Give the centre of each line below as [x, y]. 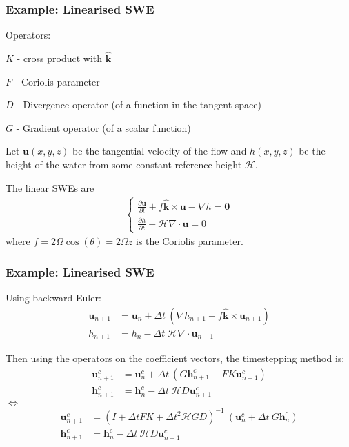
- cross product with [60, 58]
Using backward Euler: [53, 297]
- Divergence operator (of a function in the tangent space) [139, 105]
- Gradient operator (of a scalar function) [103, 127]
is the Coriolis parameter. [190, 241]
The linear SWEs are [50, 187]
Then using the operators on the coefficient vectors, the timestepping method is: [175, 358]
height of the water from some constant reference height [124, 164]
